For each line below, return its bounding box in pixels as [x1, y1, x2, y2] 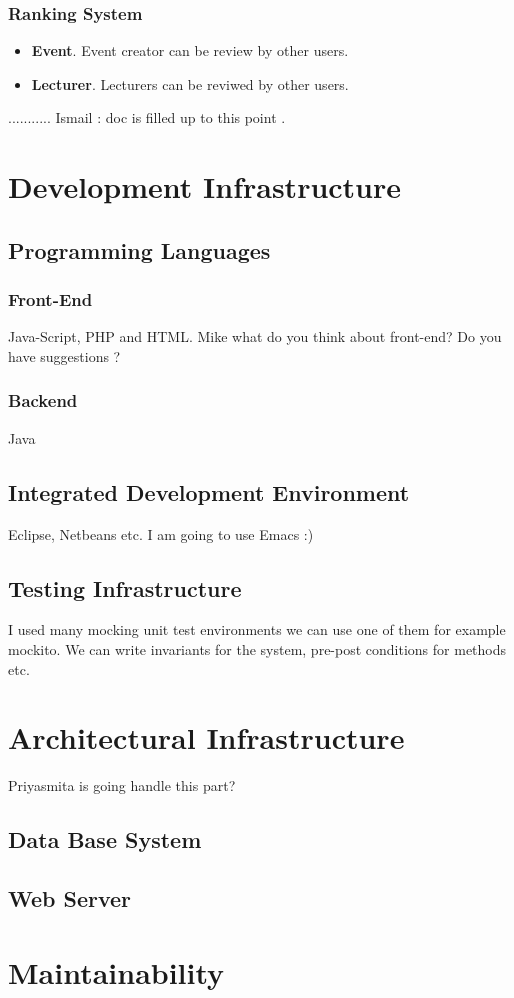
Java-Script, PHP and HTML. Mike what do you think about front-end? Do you [8, 326, 502, 347]
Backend [8, 388, 78, 413]
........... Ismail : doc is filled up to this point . [8, 107, 286, 128]
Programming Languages [8, 234, 271, 265]
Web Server [8, 883, 132, 914]
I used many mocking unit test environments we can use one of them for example [8, 619, 506, 640]
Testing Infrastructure [8, 572, 242, 603]
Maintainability [8, 951, 225, 992]
